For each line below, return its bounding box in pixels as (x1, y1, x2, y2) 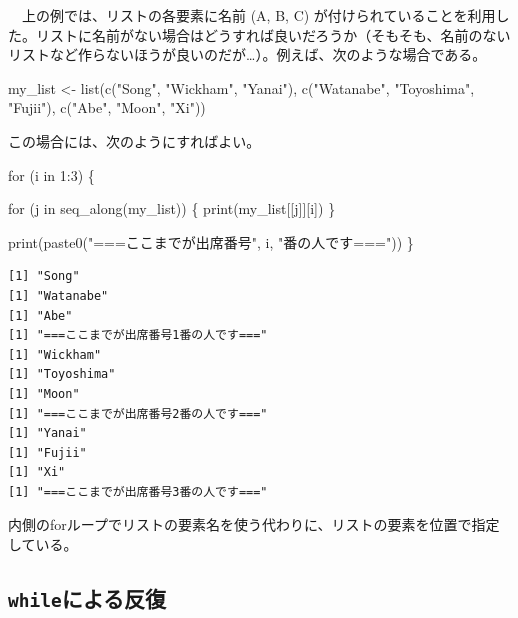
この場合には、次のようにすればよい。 (8, 130, 261, 151)
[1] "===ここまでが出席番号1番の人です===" (8, 328, 268, 343)
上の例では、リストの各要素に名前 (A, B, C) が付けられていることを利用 (21, 5, 496, 25)
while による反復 (8, 583, 167, 614)
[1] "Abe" (8, 308, 73, 323)
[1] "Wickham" (8, 347, 102, 362)
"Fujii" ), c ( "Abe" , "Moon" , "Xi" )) (8, 97, 206, 118)
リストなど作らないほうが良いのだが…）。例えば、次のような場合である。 (8, 44, 487, 65)
